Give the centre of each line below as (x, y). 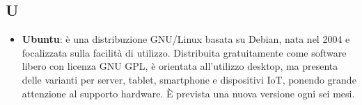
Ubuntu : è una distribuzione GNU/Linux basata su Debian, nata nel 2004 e (186, 39)
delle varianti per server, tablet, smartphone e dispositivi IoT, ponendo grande (189, 79)
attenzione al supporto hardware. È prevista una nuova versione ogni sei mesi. (188, 93)
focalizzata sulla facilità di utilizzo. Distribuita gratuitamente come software (184, 52)
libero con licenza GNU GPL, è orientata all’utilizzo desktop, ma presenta (180, 66)
